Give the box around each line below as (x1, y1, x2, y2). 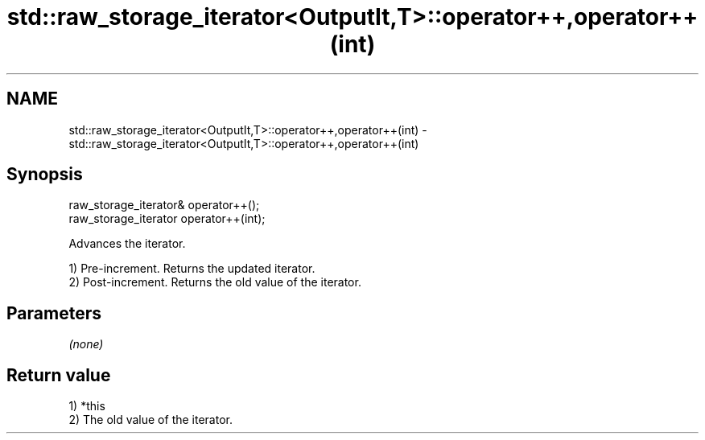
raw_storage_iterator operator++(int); (68, 212, 266, 226)
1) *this (68, 399, 105, 413)
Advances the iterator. (68, 236, 186, 251)
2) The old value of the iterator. (68, 413, 233, 427)
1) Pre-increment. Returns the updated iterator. (68, 261, 315, 276)
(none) (68, 337, 104, 352)
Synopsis (6, 164, 83, 185)
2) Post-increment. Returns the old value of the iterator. (68, 275, 361, 290)
